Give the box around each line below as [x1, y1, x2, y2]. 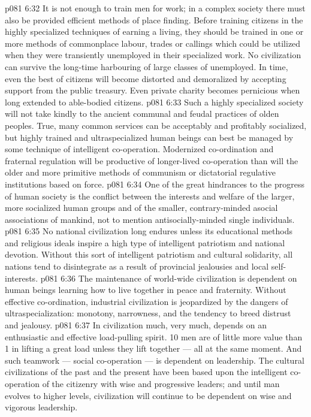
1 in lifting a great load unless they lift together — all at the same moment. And [5, 342, 302, 355]
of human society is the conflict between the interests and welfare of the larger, [5, 189, 295, 202]
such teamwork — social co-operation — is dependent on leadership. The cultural [5, 353, 304, 366]
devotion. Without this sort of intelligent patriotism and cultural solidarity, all [5, 248, 293, 261]
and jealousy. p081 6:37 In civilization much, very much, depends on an [5, 319, 267, 331]
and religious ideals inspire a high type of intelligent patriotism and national [5, 236, 285, 249]
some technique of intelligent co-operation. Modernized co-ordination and [5, 143, 274, 155]
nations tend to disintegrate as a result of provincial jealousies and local [5, 260, 269, 273]
